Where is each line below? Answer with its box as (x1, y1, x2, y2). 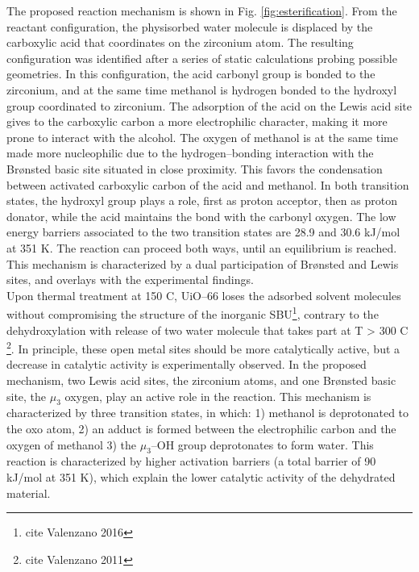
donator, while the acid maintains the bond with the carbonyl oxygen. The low (6, 207, 396, 224)
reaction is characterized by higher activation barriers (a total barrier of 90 (6, 453, 376, 470)
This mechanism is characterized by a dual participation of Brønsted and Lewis (6, 255, 399, 272)
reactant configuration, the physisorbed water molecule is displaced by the (6, 18, 373, 35)
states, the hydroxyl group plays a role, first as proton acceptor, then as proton (6, 192, 397, 209)
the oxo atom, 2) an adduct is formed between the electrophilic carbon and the (6, 420, 396, 436)
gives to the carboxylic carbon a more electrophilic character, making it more (6, 113, 388, 130)
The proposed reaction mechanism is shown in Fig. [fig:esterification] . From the (6, 2, 397, 19)
